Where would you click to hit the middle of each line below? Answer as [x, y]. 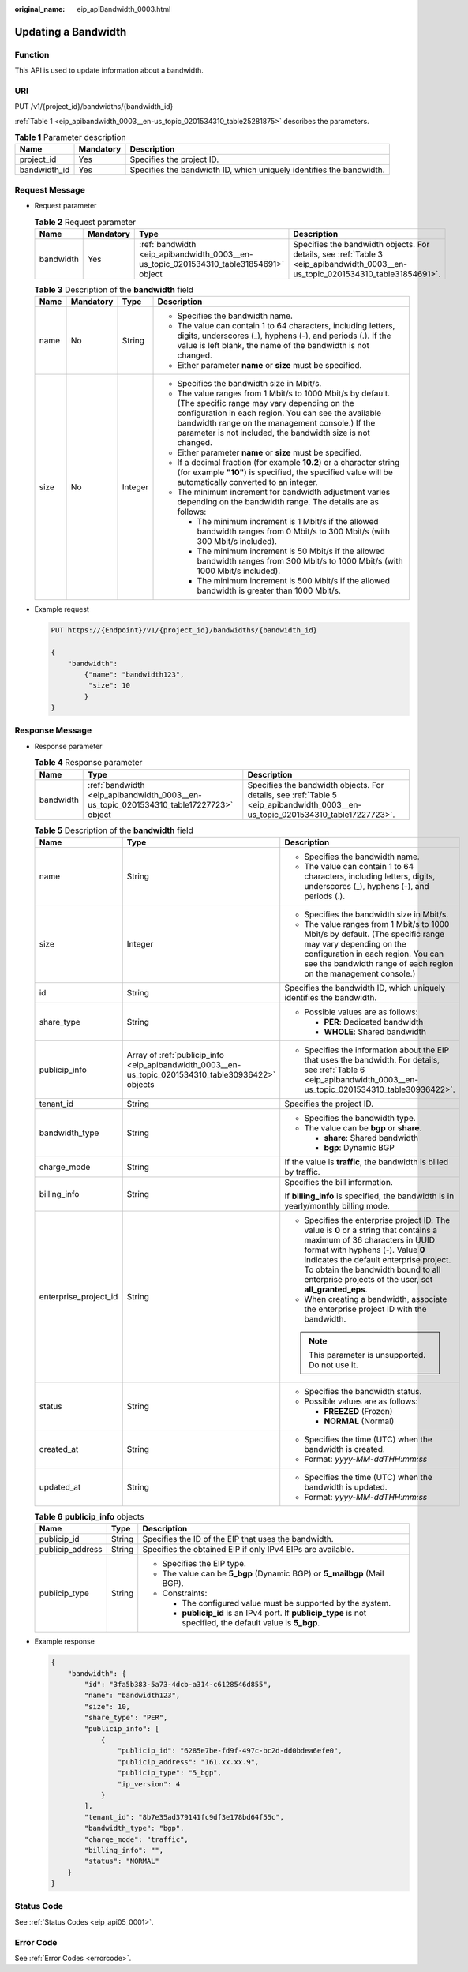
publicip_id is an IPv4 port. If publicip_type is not [274, 1613]
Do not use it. [333, 1364]
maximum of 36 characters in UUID [370, 1239]
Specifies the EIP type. [204, 1564]
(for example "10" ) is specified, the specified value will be [285, 472]
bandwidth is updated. [346, 1486]
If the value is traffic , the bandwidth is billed [367, 1162]
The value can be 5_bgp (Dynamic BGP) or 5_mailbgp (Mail [273, 1573]
